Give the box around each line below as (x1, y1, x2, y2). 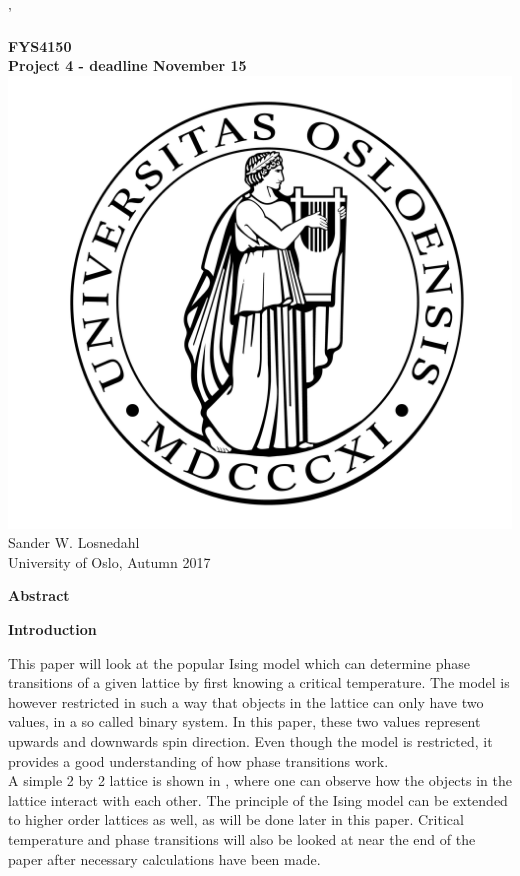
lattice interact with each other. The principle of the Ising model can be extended (8, 789, 508, 810)
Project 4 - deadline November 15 (8, 55, 247, 76)
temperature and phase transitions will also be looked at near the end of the (8, 828, 476, 849)
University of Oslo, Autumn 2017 (8, 551, 211, 572)
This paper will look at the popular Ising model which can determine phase (8, 652, 470, 673)
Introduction (8, 618, 97, 639)
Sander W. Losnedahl (8, 532, 140, 553)
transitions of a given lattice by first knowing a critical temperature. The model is (8, 672, 510, 693)
